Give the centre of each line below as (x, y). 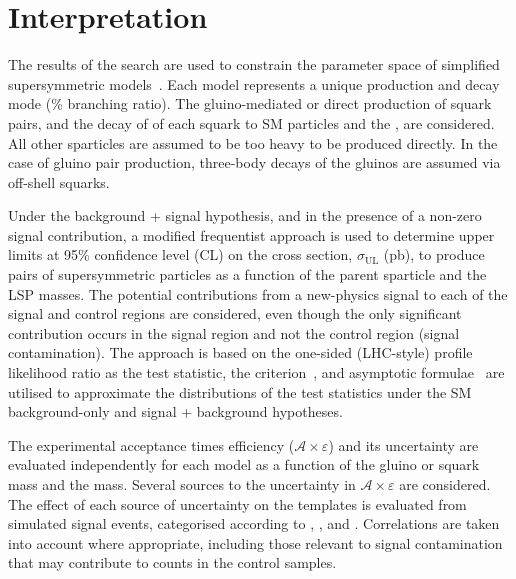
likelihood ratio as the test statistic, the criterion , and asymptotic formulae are (256, 372)
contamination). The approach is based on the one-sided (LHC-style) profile (240, 352)
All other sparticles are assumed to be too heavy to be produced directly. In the (253, 142)
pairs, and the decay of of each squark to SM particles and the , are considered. (251, 122)
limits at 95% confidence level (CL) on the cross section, (180, 254)
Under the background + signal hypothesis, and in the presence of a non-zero (245, 215)
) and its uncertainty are (403, 444)
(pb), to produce (434, 254)
